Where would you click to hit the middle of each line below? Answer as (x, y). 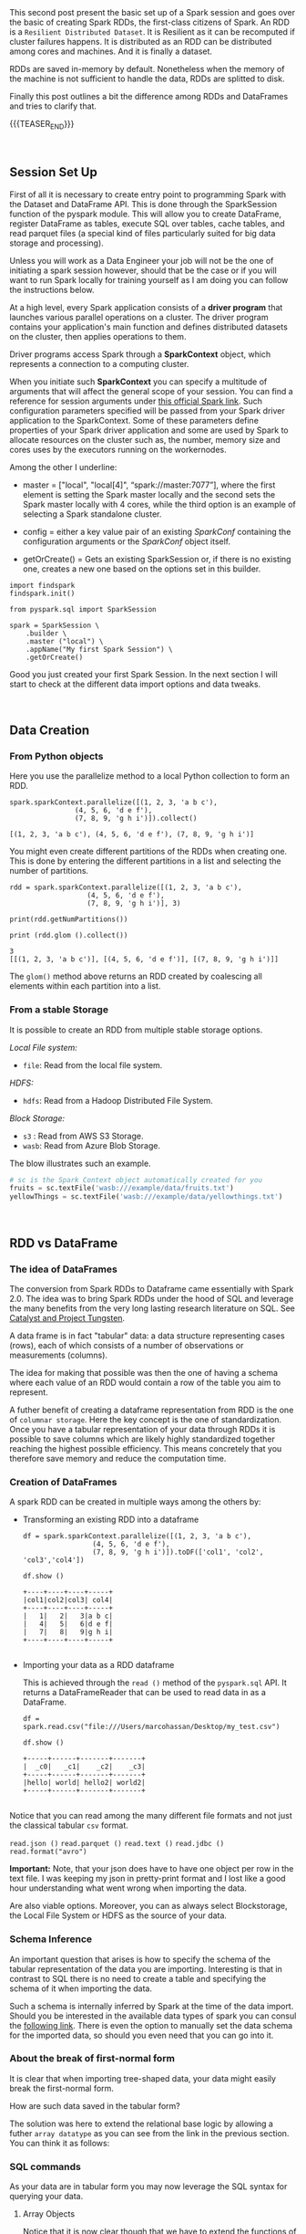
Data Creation (50, 730)
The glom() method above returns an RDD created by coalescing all (136, 976)
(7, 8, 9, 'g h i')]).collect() (136, 819)
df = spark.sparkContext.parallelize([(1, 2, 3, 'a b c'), (137, 1537)
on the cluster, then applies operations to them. (98, 336)
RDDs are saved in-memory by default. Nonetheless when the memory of (147, 69)
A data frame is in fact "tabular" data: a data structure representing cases (147, 1336)
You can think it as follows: (60, 2143)
